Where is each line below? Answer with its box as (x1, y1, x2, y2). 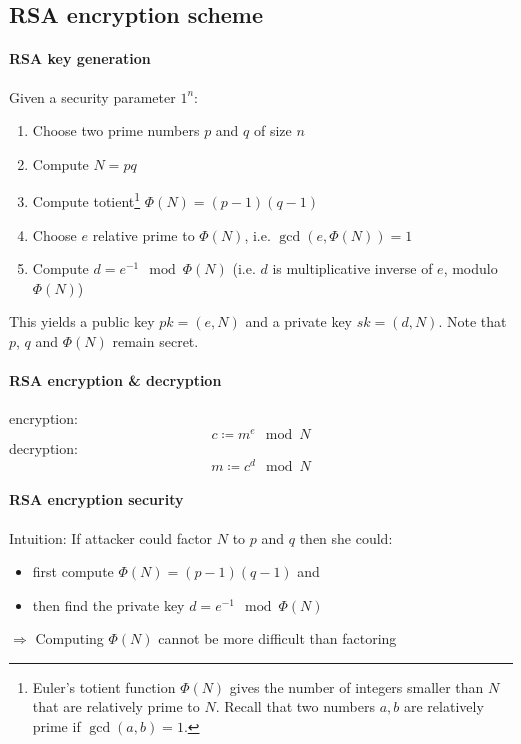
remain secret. (112, 330, 199, 351)
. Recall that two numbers (215, 696, 376, 717)
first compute (32, 561, 114, 582)
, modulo (443, 258, 498, 279)
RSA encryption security (9, 489, 184, 510)
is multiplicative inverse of (272, 258, 433, 279)
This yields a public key (9, 311, 155, 332)
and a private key (245, 311, 353, 332)
